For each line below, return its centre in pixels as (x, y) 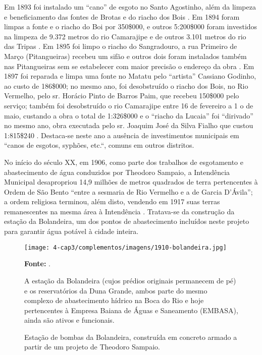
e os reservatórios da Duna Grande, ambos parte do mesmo (116, 290)
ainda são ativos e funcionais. (69, 320)
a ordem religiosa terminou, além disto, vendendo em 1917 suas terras (112, 201)
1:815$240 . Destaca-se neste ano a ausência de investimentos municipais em (122, 135)
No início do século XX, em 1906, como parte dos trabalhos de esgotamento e (124, 162)
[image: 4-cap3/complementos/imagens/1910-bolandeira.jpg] (125, 247)
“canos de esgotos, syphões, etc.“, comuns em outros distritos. (99, 145)
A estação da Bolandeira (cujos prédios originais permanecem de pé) (130, 280)
